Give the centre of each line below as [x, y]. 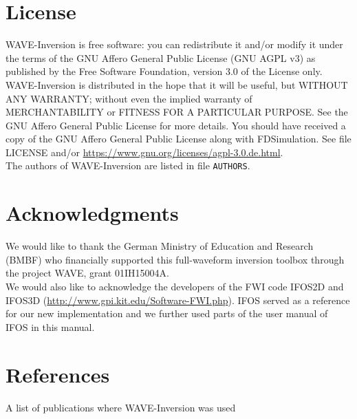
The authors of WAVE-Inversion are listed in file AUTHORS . [128, 165]
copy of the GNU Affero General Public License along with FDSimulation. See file [178, 139]
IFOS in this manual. [50, 326]
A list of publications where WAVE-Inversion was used [121, 407]
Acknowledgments [92, 213]
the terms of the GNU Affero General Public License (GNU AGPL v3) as [161, 57]
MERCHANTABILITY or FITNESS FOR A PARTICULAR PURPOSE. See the [177, 112]
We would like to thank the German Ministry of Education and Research [160, 246]
